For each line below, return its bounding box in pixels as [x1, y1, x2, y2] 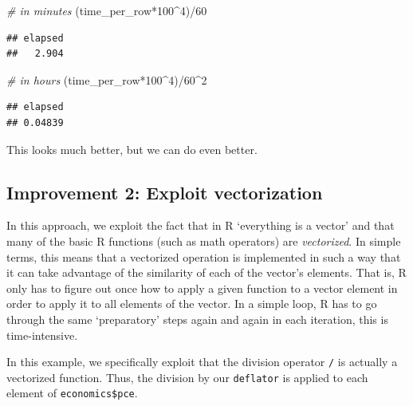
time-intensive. [6, 326, 78, 343]
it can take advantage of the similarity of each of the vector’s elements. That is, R [6, 264, 407, 281]
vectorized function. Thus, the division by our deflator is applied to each [6, 369, 368, 385]
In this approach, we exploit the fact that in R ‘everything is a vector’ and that [6, 217, 395, 234]
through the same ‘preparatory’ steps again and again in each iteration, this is [6, 310, 388, 327]
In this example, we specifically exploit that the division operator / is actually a [6, 353, 398, 370]
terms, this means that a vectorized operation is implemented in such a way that [6, 248, 401, 265]
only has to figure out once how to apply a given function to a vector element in [6, 279, 398, 296]
